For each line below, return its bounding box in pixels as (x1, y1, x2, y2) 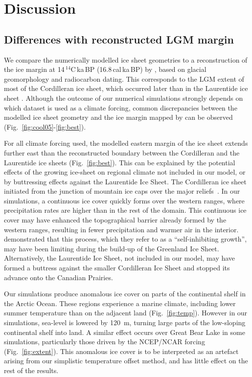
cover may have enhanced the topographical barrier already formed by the (4, 215, 227, 225)
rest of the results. (4, 365, 59, 375)
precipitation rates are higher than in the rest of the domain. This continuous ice (4, 205, 247, 215)
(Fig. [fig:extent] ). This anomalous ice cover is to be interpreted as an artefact (4, 346, 239, 356)
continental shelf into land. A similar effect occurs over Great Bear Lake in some (4, 327, 245, 337)
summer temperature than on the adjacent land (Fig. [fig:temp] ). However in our (4, 308, 248, 318)
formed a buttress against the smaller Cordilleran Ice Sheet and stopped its (4, 263, 230, 273)
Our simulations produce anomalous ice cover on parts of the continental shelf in (4, 288, 246, 299)
